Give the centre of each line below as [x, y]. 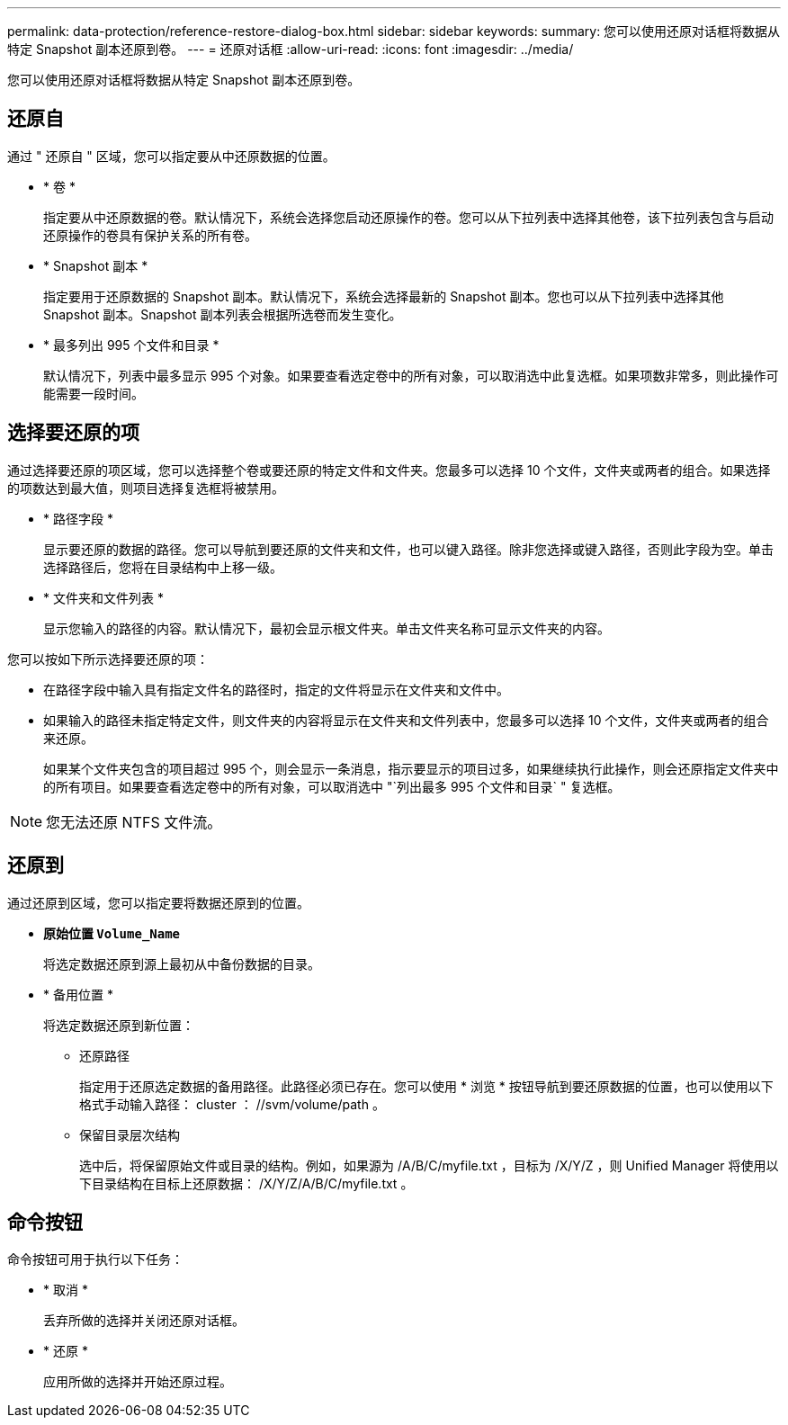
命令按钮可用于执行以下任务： [95, 1259]
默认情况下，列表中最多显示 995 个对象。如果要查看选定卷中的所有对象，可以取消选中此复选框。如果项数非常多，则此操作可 [411, 375]
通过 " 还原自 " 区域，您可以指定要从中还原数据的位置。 [171, 156]
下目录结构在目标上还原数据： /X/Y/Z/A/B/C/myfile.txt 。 [246, 1183]
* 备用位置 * [78, 994]
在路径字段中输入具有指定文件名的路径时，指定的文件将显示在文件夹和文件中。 [276, 689]
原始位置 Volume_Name [112, 933]
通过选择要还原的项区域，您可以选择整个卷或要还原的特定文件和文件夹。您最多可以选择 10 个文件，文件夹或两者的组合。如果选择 [389, 470]
